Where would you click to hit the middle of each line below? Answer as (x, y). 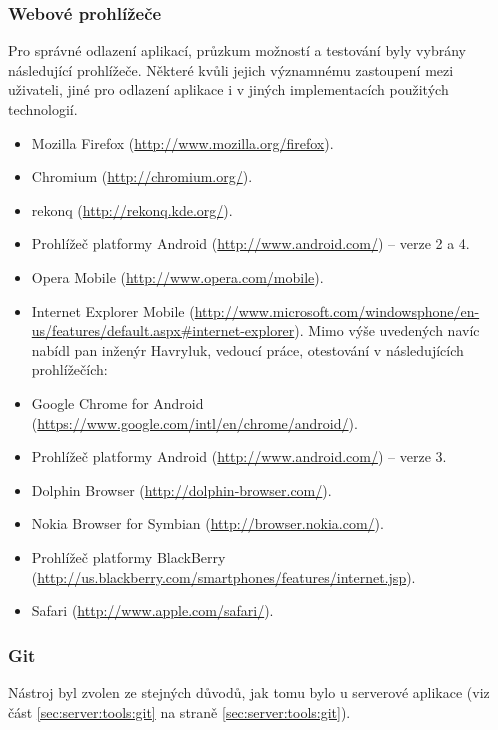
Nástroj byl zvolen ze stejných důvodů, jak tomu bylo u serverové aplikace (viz (249, 691)
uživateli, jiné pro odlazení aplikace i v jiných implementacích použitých (228, 89)
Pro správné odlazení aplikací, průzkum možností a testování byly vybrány (237, 50)
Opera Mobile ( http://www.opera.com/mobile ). (177, 276)
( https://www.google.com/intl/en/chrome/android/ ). (194, 422)
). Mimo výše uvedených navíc (387, 330)
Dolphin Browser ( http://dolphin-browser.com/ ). (181, 489)
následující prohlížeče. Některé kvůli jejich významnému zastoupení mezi (231, 69)
